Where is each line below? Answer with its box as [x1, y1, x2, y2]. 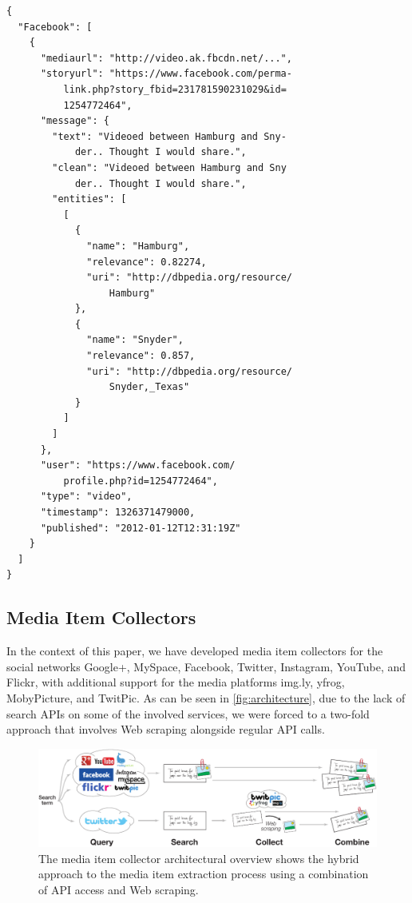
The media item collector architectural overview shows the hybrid [38, 849, 359, 866]
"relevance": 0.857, [86, 350, 196, 362]
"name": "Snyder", [86, 334, 184, 346]
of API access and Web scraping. [38, 881, 199, 897]
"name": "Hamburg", [86, 240, 190, 252]
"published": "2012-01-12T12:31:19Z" [40, 522, 241, 534]
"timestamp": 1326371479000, [40, 507, 196, 518]
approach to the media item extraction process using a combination [38, 865, 369, 882]
